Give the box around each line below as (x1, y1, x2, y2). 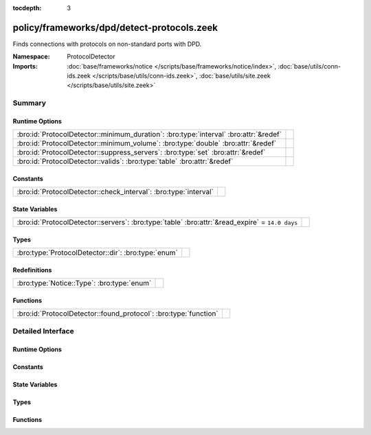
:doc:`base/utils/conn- (278, 62, 341, 70)
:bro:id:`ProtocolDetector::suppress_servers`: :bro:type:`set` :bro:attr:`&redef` (16, 148, 266, 157)
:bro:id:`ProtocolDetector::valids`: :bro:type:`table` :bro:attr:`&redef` (16, 156, 234, 166)
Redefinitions (12, 266, 52, 274)
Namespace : (12, 52, 51, 61)
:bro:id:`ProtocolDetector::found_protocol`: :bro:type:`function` (16, 309, 219, 318)
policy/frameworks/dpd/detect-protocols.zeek (12, 21, 218, 34)
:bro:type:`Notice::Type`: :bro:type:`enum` (16, 279, 152, 288)
